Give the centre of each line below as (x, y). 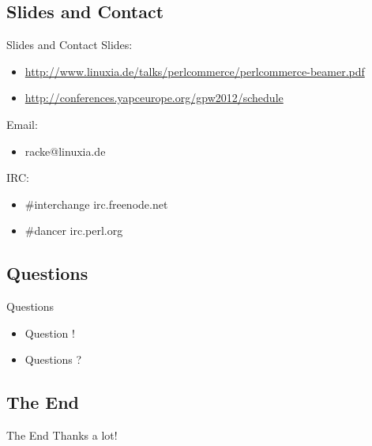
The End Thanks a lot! (62, 435)
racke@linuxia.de (65, 151)
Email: (22, 124)
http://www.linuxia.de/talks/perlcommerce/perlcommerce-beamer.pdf (195, 71)
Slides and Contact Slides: (70, 45)
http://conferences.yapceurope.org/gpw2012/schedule (154, 98)
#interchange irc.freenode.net (96, 204)
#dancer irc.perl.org (74, 231)
